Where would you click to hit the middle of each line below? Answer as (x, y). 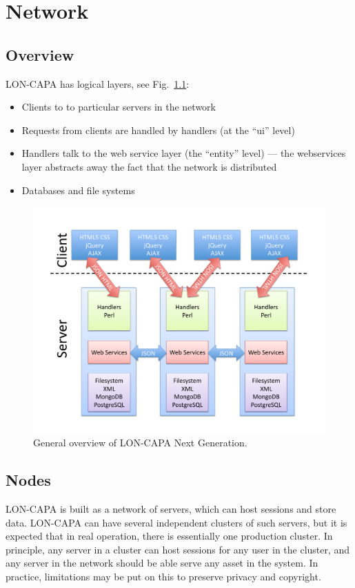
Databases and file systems (78, 190)
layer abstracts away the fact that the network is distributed (149, 166)
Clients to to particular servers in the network (119, 107)
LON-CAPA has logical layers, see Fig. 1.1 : (98, 83)
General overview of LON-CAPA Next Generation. (140, 443)
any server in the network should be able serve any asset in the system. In (162, 563)
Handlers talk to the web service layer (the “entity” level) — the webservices (184, 153)
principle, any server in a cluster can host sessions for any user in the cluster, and (178, 549)
